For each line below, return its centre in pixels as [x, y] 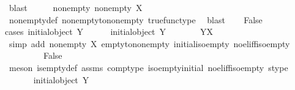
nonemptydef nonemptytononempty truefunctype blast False [136, 19]
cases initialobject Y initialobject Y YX [109, 32]
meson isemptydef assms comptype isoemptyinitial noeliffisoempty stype [148, 67]
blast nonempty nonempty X [76, 7]
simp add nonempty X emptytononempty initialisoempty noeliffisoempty [149, 43]
